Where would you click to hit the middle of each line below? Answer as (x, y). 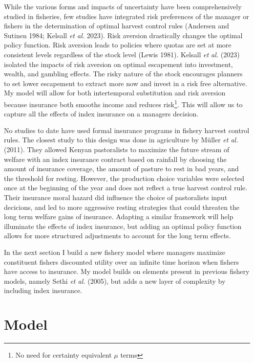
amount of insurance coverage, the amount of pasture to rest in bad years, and (121, 169)
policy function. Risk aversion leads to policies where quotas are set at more (118, 45)
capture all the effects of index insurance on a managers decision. (101, 114)
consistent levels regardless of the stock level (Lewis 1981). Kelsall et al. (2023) (122, 54)
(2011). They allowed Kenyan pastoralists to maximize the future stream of (117, 149)
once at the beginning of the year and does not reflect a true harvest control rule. (126, 188)
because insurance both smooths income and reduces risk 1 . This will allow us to (123, 103)
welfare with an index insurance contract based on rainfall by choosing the (115, 159)
